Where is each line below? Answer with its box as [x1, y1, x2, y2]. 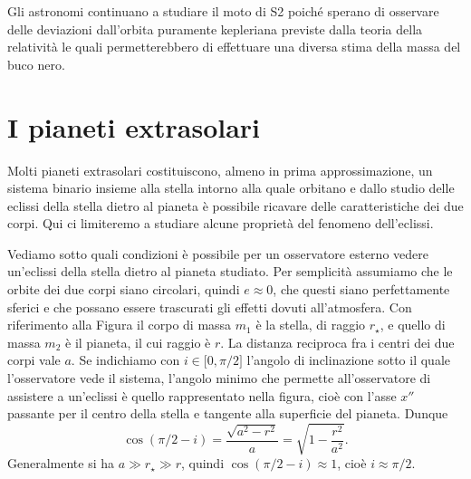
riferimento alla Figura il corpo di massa [7, 315, 232, 334]
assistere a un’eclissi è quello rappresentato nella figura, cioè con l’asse [7, 386, 397, 405]
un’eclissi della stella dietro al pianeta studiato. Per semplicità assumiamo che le [7, 262, 453, 281]
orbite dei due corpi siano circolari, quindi [7, 280, 240, 299]
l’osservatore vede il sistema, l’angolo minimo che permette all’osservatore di [7, 369, 431, 388]
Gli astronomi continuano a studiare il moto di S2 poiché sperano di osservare [7, 2, 439, 20]
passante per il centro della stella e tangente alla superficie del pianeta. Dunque [7, 404, 448, 423]
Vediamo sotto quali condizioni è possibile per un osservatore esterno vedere [7, 244, 428, 263]
